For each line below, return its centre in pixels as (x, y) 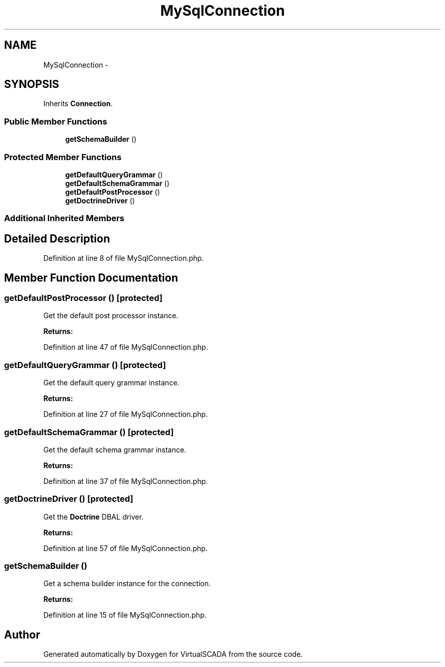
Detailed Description (57, 238)
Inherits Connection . (78, 104)
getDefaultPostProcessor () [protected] (83, 298)
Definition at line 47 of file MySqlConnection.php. (126, 347)
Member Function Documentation (91, 278)
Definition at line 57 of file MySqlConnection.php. (125, 548)
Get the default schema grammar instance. (115, 449)
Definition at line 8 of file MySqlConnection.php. (124, 258)
